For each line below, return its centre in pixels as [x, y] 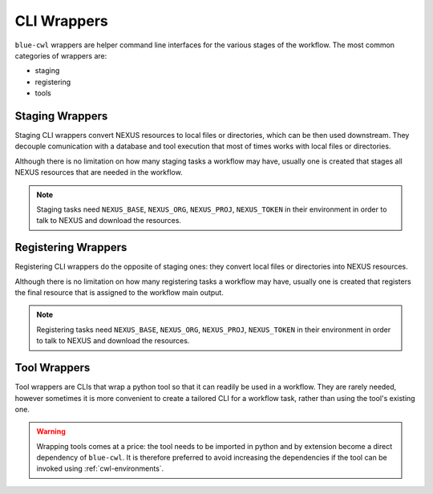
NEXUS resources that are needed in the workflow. [99, 172]
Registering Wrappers [71, 247]
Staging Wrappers [61, 116]
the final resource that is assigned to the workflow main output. [119, 293]
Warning [51, 431]
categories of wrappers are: [61, 55]
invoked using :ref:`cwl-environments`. [100, 468]
